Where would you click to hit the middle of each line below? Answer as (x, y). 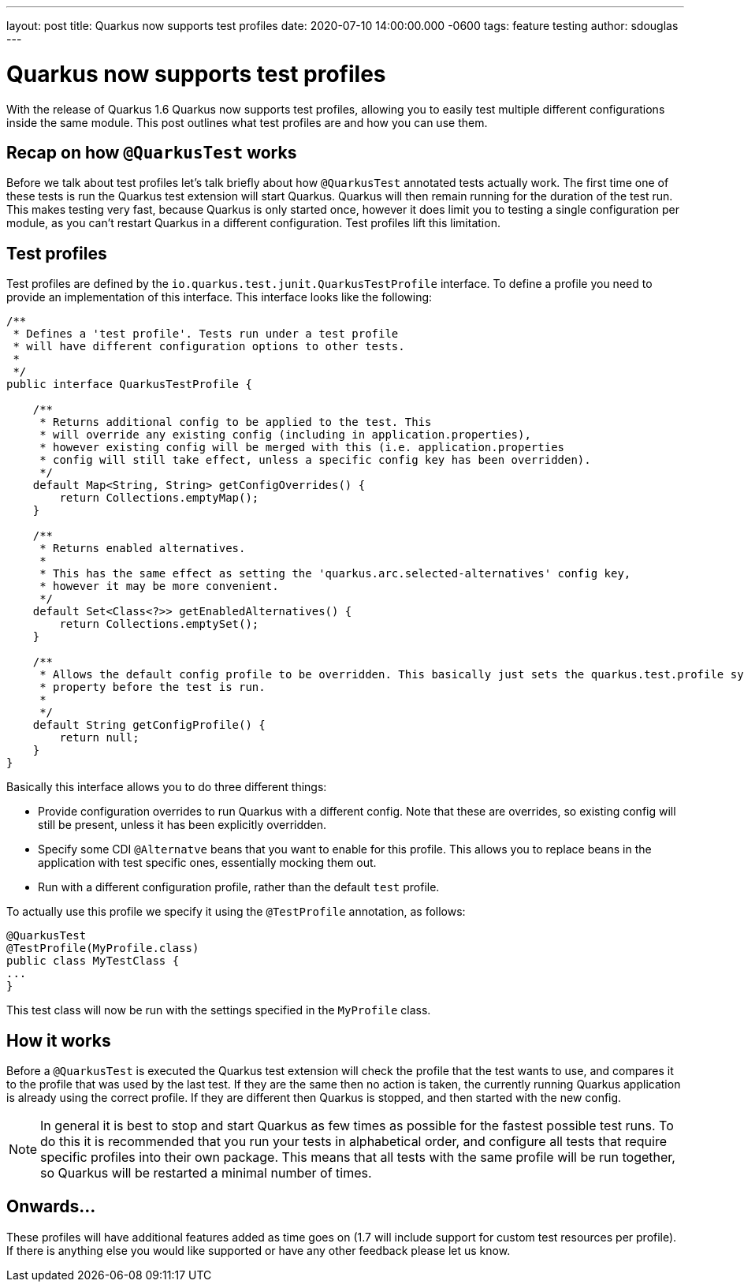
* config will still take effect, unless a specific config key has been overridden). (315, 460)
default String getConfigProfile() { (149, 725)
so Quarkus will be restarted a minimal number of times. (206, 1173)
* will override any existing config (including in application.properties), (285, 435)
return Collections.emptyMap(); (159, 498)
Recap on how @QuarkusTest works (152, 152)
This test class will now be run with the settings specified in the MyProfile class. (219, 1010)
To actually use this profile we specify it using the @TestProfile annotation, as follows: (236, 912)
